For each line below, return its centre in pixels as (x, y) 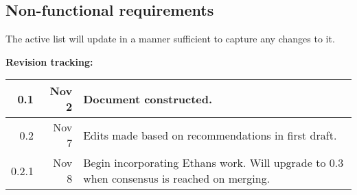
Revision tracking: (49, 61)
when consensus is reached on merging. (177, 179)
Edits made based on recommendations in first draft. (210, 135)
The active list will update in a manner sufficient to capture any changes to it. (170, 39)
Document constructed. (148, 99)
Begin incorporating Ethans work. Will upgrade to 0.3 (214, 163)
